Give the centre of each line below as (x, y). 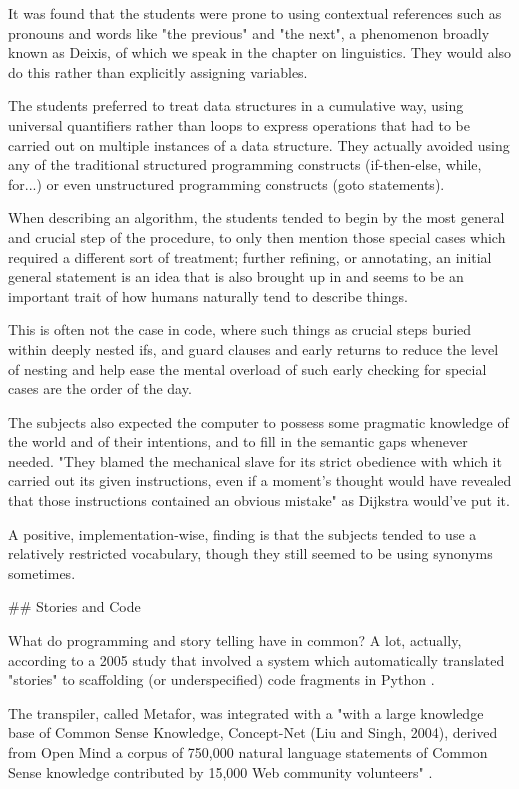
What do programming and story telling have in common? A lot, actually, (235, 640)
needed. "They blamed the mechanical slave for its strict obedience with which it (255, 460)
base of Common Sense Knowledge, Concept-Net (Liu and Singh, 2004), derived (253, 732)
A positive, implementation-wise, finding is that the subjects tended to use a (242, 533)
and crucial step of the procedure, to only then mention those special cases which (257, 236)
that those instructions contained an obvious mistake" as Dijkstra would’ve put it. (259, 500)
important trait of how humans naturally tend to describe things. (208, 295)
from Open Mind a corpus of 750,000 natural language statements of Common (248, 752)
